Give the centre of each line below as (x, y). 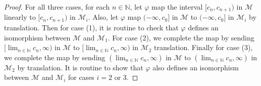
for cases (81, 77)
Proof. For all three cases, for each (57, 7)
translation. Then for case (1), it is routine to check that (91, 27)
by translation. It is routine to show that (80, 67)
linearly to (20, 17)
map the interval (177, 7)
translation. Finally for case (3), (203, 47)
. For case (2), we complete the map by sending (181, 37)
